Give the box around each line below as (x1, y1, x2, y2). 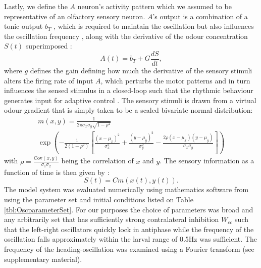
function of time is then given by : (4, 166, 110, 177)
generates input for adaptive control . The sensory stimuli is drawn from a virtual (4, 95, 256, 105)
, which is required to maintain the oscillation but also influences (54, 21, 254, 31)
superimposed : (25, 40, 72, 51)
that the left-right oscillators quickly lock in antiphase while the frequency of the (4, 224, 254, 234)
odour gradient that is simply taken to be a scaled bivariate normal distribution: (4, 105, 253, 115)
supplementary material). (4, 253, 82, 264)
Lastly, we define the (4, 1, 68, 11)
